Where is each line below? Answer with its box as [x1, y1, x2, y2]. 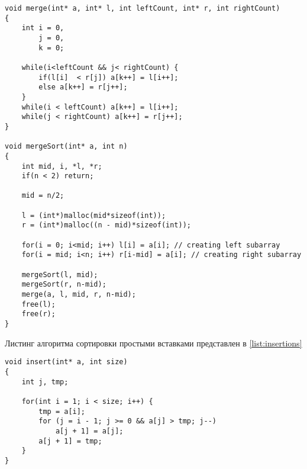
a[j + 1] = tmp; [38, 436, 102, 445]
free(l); [21, 300, 56, 309]
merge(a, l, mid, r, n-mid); [21, 290, 136, 299]
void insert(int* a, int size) [5, 358, 128, 367]
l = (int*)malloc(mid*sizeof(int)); [21, 211, 166, 220]
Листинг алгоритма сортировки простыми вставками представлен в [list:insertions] [5, 336, 302, 349]
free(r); [21, 310, 56, 319]
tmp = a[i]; [38, 407, 86, 416]
